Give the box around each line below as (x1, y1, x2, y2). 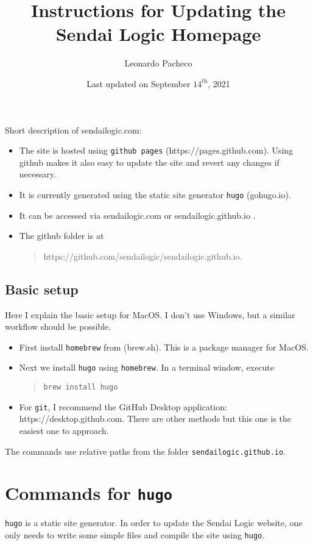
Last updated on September (86, 77, 191, 90)
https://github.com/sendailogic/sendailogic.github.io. (43, 249, 242, 262)
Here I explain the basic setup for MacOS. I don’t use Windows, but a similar (5, 308, 295, 321)
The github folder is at (19, 229, 104, 242)
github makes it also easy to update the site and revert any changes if (19, 155, 280, 168)
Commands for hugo (5, 480, 173, 505)
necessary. (19, 168, 56, 180)
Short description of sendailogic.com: (5, 123, 142, 136)
